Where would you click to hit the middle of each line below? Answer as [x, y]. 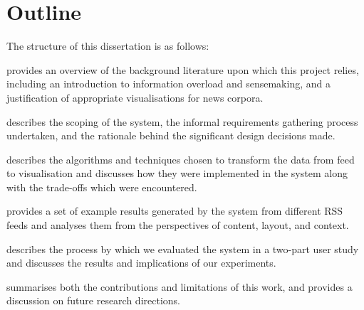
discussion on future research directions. [93, 300]
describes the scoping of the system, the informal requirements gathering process [182, 121]
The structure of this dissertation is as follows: [108, 46]
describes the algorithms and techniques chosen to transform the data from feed [181, 159]
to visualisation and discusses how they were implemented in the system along [177, 173]
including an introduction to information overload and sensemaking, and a [168, 84]
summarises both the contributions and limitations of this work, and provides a [180, 286]
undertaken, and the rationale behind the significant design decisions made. [171, 135]
